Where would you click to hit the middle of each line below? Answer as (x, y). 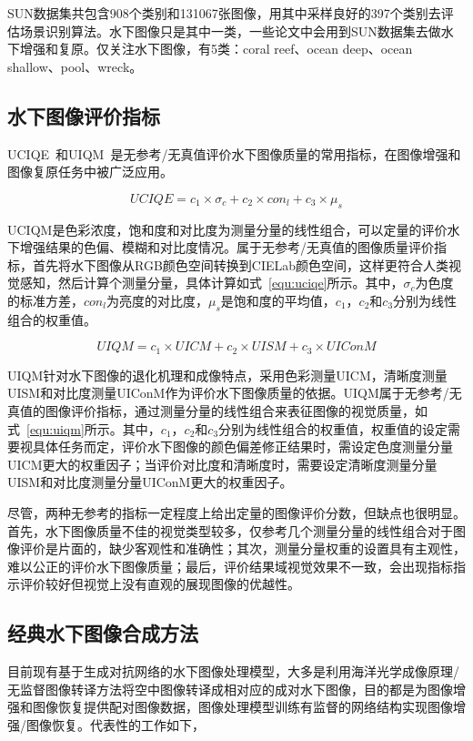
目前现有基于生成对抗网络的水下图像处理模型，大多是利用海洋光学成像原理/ (233, 671)
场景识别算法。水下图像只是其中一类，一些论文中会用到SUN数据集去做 (230, 30)
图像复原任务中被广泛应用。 (90, 172)
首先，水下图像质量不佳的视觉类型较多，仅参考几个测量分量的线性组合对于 (230, 530)
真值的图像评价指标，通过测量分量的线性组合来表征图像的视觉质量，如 (217, 410)
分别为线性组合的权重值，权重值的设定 (333, 428)
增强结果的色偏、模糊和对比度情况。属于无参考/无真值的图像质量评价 (226, 247)
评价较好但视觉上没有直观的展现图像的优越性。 (160, 584)
